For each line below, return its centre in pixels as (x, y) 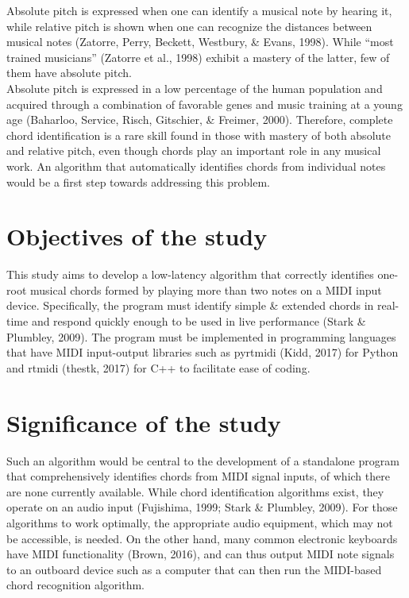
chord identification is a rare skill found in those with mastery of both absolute (199, 135)
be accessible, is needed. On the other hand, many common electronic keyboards (202, 538)
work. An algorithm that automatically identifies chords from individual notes (196, 166)
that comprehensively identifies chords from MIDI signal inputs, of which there (198, 476)
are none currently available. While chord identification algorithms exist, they (195, 491)
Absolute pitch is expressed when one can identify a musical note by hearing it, (199, 10)
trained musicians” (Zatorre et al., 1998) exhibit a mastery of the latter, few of (198, 57)
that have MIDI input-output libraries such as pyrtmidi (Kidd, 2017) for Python (203, 352)
